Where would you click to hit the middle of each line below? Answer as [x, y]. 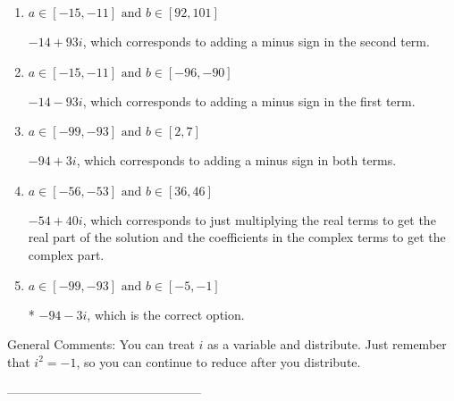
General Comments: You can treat [101, 344]
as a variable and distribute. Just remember [327, 344]
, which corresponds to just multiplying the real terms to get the [259, 219]
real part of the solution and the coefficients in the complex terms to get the [237, 237]
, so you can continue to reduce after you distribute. [219, 361]
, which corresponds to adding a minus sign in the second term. [256, 41]
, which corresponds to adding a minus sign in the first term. [249, 100]
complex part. [66, 254]
